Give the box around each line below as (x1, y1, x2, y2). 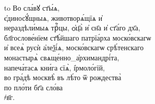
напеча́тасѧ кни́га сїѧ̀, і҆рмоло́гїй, (4, 62, 105, 73)
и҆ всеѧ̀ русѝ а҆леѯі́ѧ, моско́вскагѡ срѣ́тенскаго (4, 42, 144, 53)
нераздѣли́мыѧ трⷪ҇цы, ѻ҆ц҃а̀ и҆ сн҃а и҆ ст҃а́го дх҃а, (4, 22, 140, 33)
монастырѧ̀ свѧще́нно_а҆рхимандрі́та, (4, 52, 119, 62)
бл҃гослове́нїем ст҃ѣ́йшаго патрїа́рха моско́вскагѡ (4, 32, 151, 43)
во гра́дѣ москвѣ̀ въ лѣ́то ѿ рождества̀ (4, 72, 121, 83)
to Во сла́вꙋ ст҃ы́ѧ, (4, 3, 60, 13)
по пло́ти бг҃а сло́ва (4, 82, 63, 92)
